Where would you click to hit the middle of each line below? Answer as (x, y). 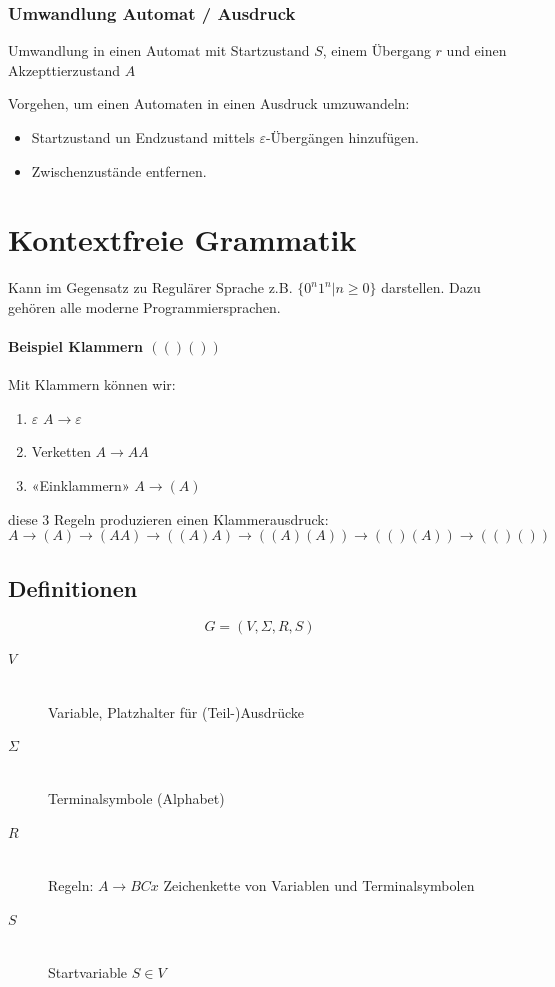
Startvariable (88, 972)
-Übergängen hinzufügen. (342, 137)
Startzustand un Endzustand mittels (143, 137)
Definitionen (73, 587)
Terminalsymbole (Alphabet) (136, 798)
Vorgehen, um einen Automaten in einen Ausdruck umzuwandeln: (209, 103)
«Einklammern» (80, 485)
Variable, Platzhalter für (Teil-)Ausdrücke (176, 711)
